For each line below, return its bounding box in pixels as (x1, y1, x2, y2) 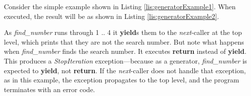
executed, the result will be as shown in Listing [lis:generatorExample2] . (4, 11, 219, 21)
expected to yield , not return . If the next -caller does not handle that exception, (4, 65, 246, 75)
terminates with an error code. (4, 84, 95, 94)
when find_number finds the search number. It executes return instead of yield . (4, 46, 247, 56)
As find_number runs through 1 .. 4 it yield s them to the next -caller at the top (4, 27, 242, 37)
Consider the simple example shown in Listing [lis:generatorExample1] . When (4, 1, 236, 11)
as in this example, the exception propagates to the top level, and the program (4, 75, 239, 85)
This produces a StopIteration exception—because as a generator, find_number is (4, 55, 247, 65)
